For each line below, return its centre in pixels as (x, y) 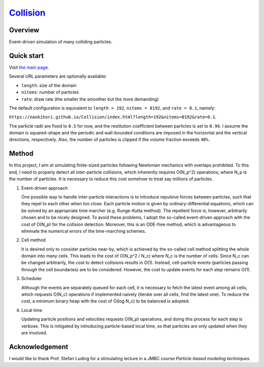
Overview (24, 30)
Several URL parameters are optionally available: (58, 76)
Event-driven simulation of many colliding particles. (61, 42)
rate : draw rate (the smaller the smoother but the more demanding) (90, 99)
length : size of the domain (49, 85)
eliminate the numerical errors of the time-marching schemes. (84, 231)
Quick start (26, 55)
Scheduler (32, 279)
